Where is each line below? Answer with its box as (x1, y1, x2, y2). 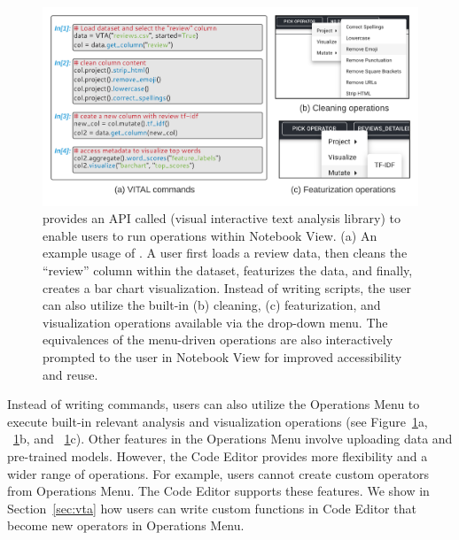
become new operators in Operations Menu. (7, 516, 245, 535)
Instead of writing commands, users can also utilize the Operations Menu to (7, 395, 420, 413)
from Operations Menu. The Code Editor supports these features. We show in (7, 482, 430, 500)
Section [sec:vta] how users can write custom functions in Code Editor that (7, 498, 416, 517)
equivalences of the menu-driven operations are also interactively (43, 330, 393, 349)
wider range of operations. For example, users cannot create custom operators (7, 464, 430, 482)
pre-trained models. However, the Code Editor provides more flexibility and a (7, 446, 428, 465)
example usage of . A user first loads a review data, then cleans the (43, 243, 408, 262)
